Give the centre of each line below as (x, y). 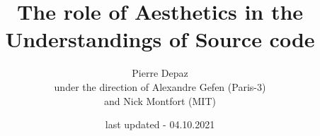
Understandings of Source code (160, 39)
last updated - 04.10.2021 (160, 124)
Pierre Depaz (160, 73)
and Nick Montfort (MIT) (160, 100)
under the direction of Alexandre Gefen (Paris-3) (160, 86)
